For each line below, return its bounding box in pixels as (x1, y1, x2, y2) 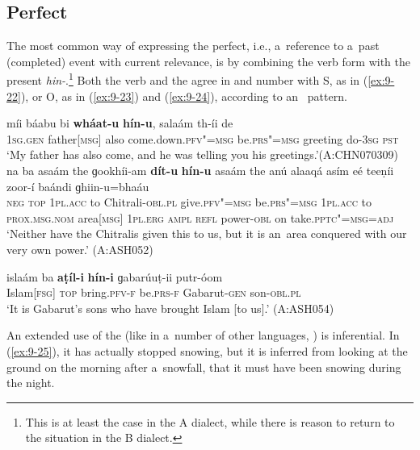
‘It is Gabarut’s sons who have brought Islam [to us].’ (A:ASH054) (6, 299, 334, 316)
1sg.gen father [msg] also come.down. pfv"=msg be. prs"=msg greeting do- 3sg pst (6, 130, 399, 147)
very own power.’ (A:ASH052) (6, 240, 153, 257)
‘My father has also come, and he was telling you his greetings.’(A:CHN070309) (6, 146, 398, 163)
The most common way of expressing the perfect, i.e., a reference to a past (6, 37, 380, 54)
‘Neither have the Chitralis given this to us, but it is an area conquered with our (6, 225, 407, 242)
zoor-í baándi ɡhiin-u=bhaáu (6, 177, 149, 194)
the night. (6, 374, 55, 391)
